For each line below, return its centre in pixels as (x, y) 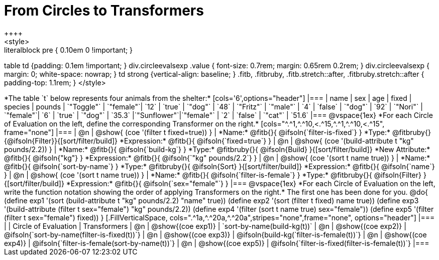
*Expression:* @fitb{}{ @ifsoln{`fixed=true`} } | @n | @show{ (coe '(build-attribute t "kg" (267, 141)
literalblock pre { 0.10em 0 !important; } (69, 50)
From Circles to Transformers (104, 11)
